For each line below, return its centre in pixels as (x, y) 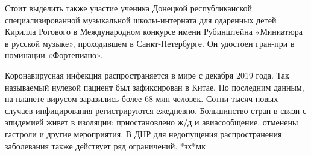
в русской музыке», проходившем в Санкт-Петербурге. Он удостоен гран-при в (150, 43)
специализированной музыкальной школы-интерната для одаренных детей (141, 19)
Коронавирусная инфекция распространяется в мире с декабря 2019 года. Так (147, 75)
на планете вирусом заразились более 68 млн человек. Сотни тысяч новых (142, 99)
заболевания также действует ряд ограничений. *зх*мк (105, 145)
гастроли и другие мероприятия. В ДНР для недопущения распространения (143, 133)
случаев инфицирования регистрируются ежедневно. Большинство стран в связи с (156, 110)
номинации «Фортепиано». (54, 55)
